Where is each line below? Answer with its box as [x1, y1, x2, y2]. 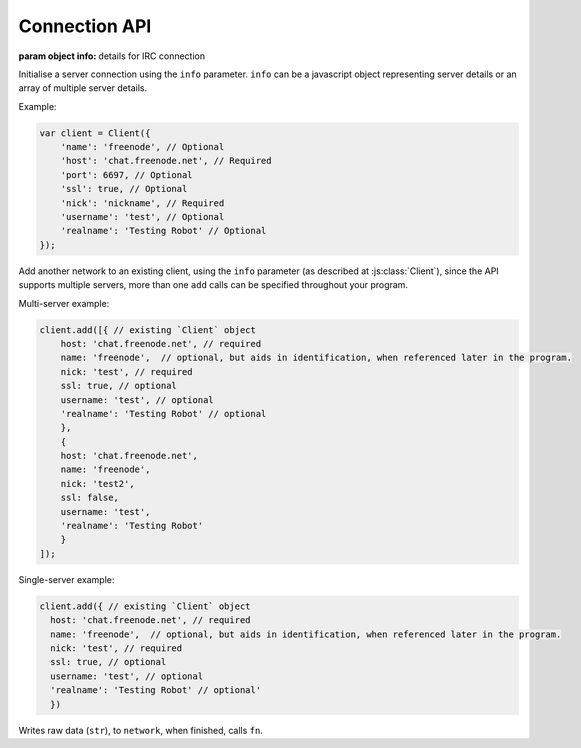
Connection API [18, 15, 152, 37]
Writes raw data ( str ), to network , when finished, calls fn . [18, 724, 264, 736]
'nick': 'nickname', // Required [60, 197, 225, 209]
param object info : [18, 50, 97, 62]
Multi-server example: [18, 297, 110, 309]
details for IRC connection [98, 50, 206, 62]
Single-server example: [18, 573, 115, 585]
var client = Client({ [39, 127, 151, 139]
